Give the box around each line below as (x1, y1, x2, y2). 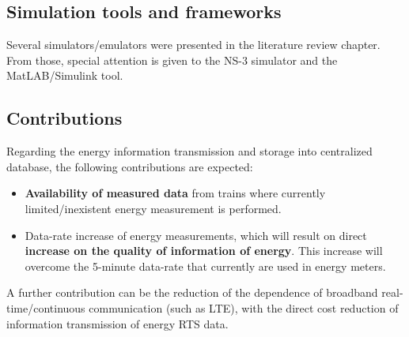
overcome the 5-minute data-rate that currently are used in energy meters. (25, 257, 386, 274)
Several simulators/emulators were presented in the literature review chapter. (6, 36, 381, 53)
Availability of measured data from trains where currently (25, 185, 326, 201)
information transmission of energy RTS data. (6, 315, 229, 331)
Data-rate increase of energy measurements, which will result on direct (25, 227, 367, 243)
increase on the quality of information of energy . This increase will (25, 242, 383, 259)
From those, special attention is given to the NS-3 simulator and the (6, 51, 338, 68)
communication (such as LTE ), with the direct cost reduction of (89, 299, 399, 316)
